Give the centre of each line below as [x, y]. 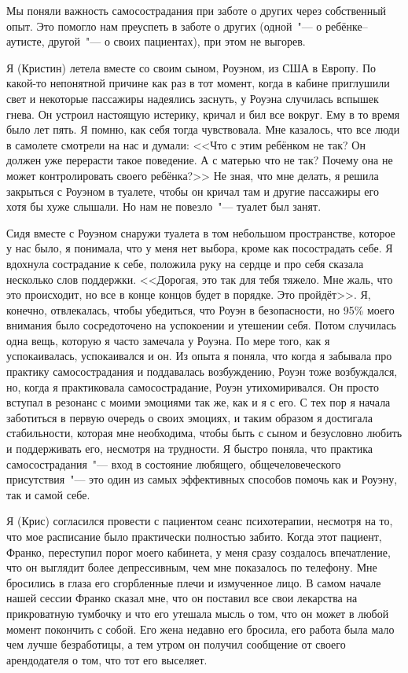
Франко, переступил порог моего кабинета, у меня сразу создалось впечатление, [198, 552]
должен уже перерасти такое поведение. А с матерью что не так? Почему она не [200, 160]
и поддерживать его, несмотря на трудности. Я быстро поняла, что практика [189, 449]
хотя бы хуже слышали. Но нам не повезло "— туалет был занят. [164, 206]
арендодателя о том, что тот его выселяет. [107, 659]
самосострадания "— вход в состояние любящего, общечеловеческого [174, 463]
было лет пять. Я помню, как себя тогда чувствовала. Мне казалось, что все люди [203, 129]
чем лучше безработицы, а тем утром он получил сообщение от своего [176, 644]
